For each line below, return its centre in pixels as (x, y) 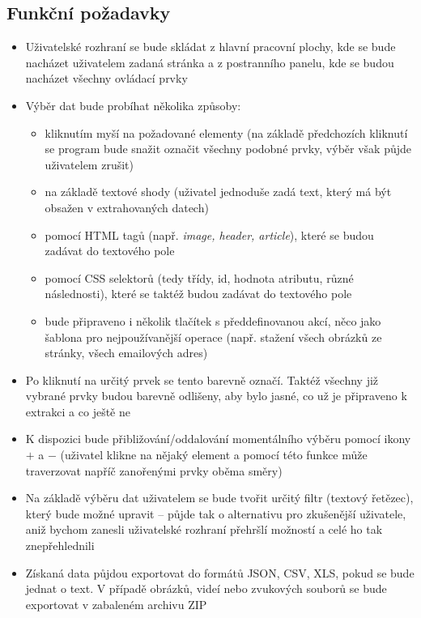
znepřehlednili (60, 546)
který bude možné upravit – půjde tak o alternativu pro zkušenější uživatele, (216, 513)
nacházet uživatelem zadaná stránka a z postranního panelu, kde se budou (210, 62)
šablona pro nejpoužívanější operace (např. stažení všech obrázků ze (213, 337)
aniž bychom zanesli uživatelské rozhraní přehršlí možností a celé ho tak (204, 529)
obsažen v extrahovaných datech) (127, 207)
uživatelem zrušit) (89, 164)
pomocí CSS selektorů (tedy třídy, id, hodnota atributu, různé (199, 277)
